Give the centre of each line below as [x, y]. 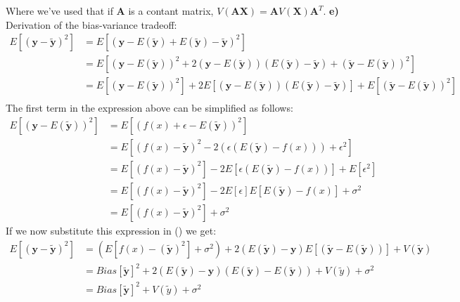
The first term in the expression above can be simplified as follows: [149, 108]
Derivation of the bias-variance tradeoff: [91, 24]
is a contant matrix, [171, 11]
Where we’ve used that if [59, 11]
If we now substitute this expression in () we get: [111, 231]
